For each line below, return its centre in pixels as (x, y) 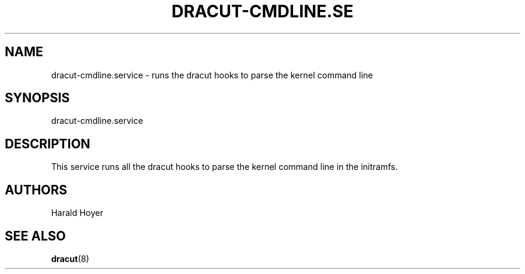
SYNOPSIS (37, 98)
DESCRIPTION (48, 144)
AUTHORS (36, 190)
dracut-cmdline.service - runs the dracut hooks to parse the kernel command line (212, 75)
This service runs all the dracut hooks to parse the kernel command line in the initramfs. (224, 167)
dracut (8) (70, 258)
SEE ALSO (35, 236)
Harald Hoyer (77, 213)
